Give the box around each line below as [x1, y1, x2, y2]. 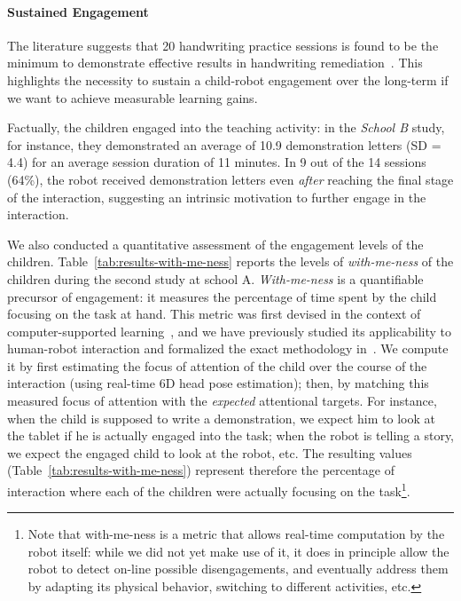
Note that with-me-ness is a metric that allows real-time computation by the [27, 525, 445, 543]
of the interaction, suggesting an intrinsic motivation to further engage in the [7, 187, 426, 206]
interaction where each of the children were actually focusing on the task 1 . [7, 479, 410, 500]
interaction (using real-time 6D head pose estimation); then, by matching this [7, 374, 429, 392]
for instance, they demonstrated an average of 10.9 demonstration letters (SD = [7, 135, 441, 154]
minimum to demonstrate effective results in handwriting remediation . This [7, 53, 423, 72]
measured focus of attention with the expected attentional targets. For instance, [7, 391, 437, 410]
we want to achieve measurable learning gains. [7, 88, 258, 107]
